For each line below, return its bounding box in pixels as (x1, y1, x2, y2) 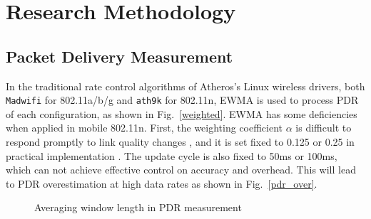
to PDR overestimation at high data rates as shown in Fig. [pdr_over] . (6, 176, 317, 191)
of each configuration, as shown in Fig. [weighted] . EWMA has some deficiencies (6, 106, 357, 121)
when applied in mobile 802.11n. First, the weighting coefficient (6, 120, 283, 135)
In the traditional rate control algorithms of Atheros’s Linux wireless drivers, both (6, 78, 365, 93)
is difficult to (295, 120, 352, 135)
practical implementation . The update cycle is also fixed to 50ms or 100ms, (6, 148, 337, 163)
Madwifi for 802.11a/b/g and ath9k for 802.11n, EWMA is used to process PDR (6, 92, 359, 107)
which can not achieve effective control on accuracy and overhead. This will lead (6, 162, 356, 177)
